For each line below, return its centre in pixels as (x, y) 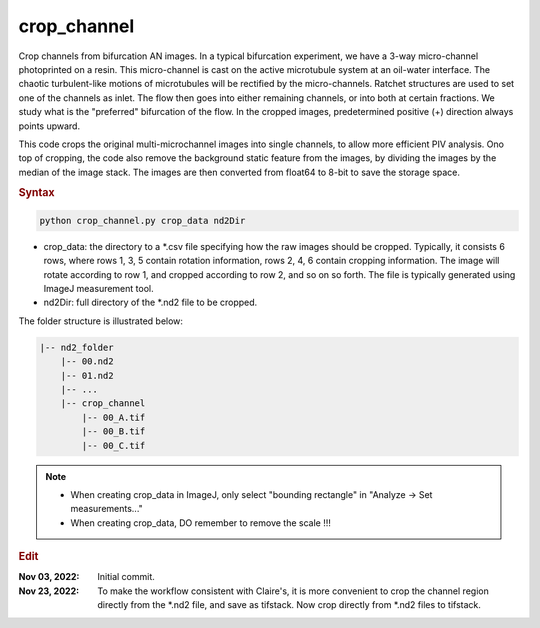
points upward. (49, 126)
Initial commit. (126, 577)
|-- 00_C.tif (113, 445)
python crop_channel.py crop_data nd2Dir (142, 220)
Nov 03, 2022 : (49, 577)
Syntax (36, 193)
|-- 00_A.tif (113, 417)
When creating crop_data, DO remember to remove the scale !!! (201, 522)
